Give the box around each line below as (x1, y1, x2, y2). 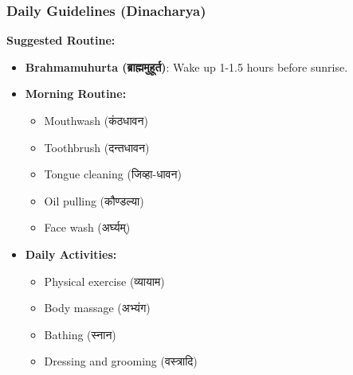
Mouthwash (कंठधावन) (44, 112, 148, 128)
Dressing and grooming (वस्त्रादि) (44, 353, 198, 369)
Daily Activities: (25, 245, 117, 262)
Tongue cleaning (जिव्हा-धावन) (44, 166, 182, 182)
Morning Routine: (25, 85, 127, 102)
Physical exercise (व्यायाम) (44, 272, 165, 289)
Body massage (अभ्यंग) (44, 299, 151, 316)
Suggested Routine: (6, 32, 116, 49)
